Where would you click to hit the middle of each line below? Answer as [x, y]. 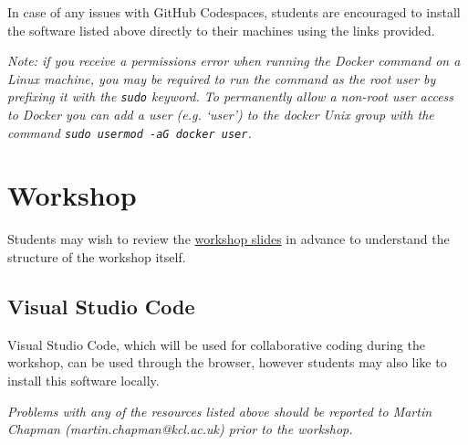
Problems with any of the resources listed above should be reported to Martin [220, 411]
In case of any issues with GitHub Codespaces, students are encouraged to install [234, 12]
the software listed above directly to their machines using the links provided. [221, 30]
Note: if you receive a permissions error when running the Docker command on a [234, 61]
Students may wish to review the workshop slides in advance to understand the [229, 239]
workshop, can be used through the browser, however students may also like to [227, 362]
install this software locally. [83, 380]
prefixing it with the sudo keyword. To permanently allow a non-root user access [231, 96]
